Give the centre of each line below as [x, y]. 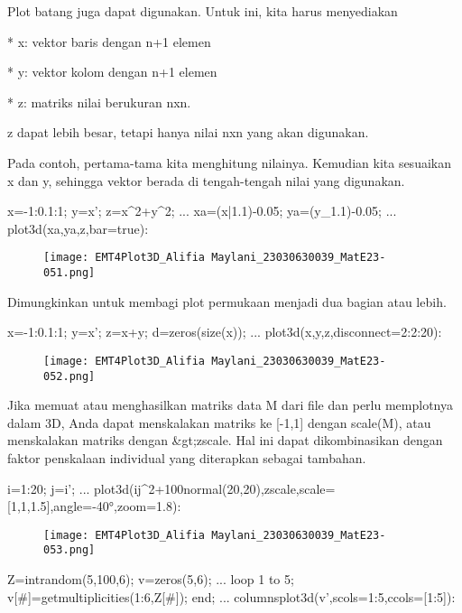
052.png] [69, 376]
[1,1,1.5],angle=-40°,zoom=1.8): [94, 506]
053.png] [69, 550]
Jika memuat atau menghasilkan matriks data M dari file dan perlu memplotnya [230, 405]
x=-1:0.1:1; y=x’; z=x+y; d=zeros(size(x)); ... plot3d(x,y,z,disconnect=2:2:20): [225, 332]
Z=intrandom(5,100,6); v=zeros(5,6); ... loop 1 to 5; [151, 579]
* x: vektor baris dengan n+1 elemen [109, 41]
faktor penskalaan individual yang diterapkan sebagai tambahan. [187, 457]
